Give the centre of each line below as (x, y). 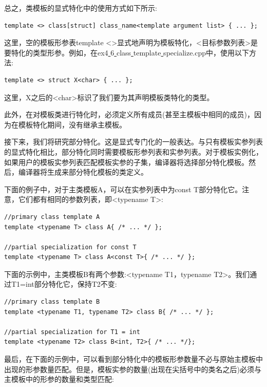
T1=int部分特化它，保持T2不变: (64, 284)
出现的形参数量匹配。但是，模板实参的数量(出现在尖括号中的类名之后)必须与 (133, 369)
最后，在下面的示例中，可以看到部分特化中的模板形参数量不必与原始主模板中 (133, 359)
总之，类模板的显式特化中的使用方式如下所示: (81, 8)
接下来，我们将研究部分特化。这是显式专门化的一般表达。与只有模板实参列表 (133, 142)
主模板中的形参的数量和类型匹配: (59, 379)
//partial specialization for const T (70, 247)
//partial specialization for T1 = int (72, 332)
